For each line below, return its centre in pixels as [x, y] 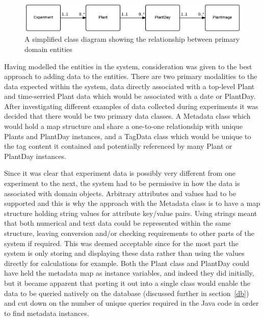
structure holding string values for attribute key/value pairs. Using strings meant [131, 213]
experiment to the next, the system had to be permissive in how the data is [122, 183]
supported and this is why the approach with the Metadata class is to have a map [132, 203]
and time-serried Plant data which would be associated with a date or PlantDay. [130, 96]
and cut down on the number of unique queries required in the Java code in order [131, 303]
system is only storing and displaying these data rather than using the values [124, 253]
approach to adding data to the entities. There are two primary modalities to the [131, 76]
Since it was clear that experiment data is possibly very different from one [120, 173]
